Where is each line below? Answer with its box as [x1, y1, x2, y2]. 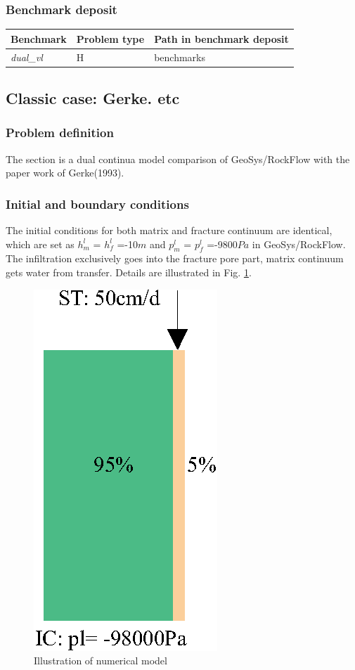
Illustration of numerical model [34, 653, 167, 668]
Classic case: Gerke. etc [6, 87, 180, 109]
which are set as [6, 236, 75, 251]
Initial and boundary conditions [6, 195, 189, 212]
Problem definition [6, 124, 114, 141]
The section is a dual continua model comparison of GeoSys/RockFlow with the [6, 151, 350, 166]
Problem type [76, 31, 145, 46]
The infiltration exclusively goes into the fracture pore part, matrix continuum [6, 251, 344, 266]
